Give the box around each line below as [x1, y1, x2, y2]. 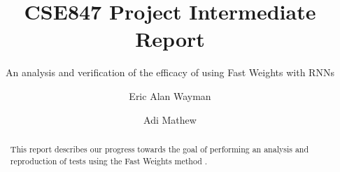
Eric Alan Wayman [129, 88, 211, 103]
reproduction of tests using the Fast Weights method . [10, 155, 208, 166]
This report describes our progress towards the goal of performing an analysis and [10, 143, 309, 155]
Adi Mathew [143, 112, 197, 127]
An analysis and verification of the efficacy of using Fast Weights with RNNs [6, 65, 334, 80]
